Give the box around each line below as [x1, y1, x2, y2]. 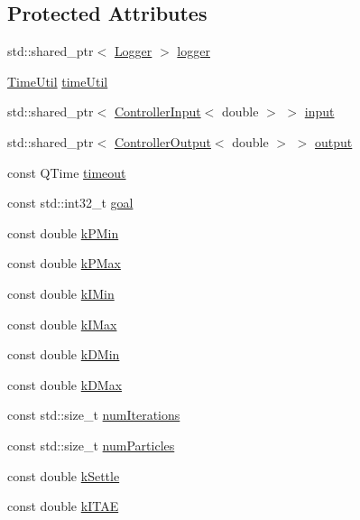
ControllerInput [114, 102, 201, 121]
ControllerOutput [114, 132, 211, 151]
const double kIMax [7, 314, 117, 333]
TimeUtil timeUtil [7, 71, 108, 90]
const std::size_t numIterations [7, 405, 180, 424]
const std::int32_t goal [7, 193, 134, 212]
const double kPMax [7, 254, 121, 273]
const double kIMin [7, 283, 115, 302]
